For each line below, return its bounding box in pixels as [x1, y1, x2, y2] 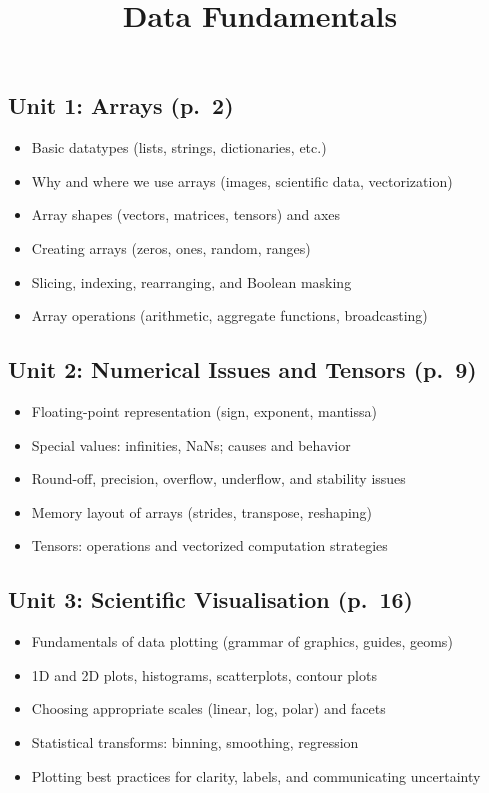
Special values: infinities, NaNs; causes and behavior [31, 434, 351, 455]
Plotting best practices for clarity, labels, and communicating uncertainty [31, 765, 481, 786]
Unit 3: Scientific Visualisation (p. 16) [8, 584, 413, 615]
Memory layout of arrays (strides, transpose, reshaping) [31, 501, 373, 522]
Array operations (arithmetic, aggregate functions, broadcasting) [31, 305, 428, 326]
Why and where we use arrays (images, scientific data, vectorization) [31, 170, 453, 191]
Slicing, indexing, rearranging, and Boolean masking [31, 271, 352, 292]
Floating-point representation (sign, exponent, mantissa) [31, 400, 377, 421]
